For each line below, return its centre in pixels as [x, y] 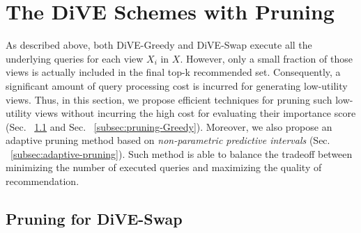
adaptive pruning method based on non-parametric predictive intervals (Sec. [168, 140]
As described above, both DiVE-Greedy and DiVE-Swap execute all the [159, 45]
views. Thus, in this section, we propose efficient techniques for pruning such [169, 99]
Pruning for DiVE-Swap [94, 219]
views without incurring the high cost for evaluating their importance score [195, 113]
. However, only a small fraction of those [266, 58]
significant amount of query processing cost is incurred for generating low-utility [177, 85]
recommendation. [43, 181]
